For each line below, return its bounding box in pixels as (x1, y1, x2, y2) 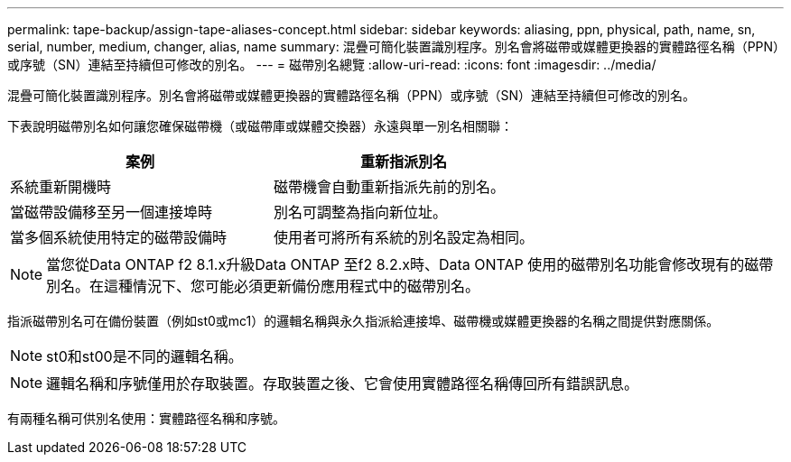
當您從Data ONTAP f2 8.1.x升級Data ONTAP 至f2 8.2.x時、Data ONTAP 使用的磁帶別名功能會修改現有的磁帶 (46, 255, 774, 273)
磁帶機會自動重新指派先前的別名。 (274, 178, 506, 196)
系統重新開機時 (10, 178, 112, 196)
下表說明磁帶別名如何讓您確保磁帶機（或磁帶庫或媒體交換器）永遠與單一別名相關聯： (7, 118, 513, 134)
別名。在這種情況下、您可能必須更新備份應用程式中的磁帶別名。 (46, 277, 480, 295)
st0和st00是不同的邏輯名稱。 (46, 347, 243, 365)
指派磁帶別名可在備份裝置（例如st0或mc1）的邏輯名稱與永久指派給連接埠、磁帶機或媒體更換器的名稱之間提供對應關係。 (7, 313, 720, 328)
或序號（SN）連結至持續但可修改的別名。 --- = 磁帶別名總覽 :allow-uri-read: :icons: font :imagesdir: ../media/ (7, 57, 656, 72)
